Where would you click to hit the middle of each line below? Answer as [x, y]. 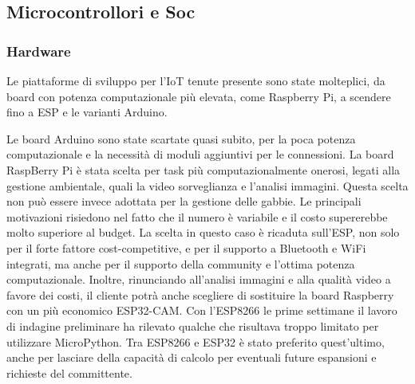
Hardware [39, 51]
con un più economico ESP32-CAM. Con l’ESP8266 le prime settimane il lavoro [202, 310]
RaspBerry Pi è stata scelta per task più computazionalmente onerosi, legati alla [204, 169]
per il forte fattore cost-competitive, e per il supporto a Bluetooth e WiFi [186, 247]
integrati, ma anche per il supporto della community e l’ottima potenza [181, 263]
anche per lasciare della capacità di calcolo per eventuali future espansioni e [192, 357]
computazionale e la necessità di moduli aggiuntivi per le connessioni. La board [200, 154]
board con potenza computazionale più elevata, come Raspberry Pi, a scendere [199, 96]
